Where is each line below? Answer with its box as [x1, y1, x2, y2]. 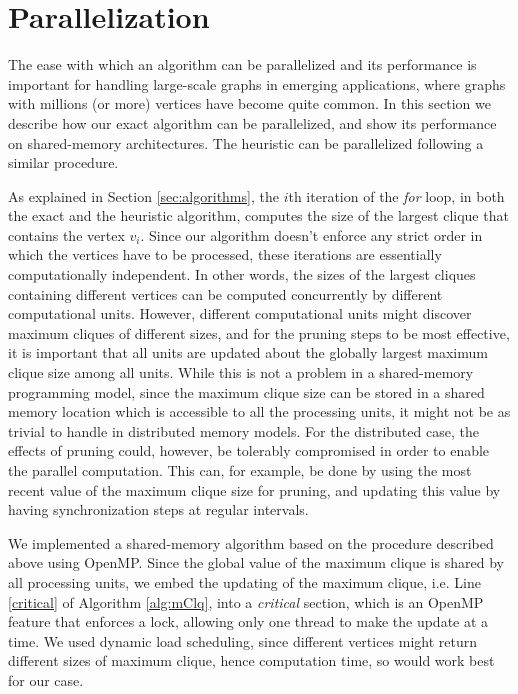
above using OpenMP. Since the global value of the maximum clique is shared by [8, 552, 504, 573]
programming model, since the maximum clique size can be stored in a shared [8, 381, 485, 402]
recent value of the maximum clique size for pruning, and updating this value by [8, 479, 501, 500]
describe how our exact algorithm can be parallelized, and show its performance [8, 112, 497, 133]
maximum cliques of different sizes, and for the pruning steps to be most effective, [8, 322, 510, 343]
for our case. [8, 669, 84, 690]
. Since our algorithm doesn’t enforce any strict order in [140, 224, 483, 245]
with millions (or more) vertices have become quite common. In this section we [8, 93, 491, 114]
